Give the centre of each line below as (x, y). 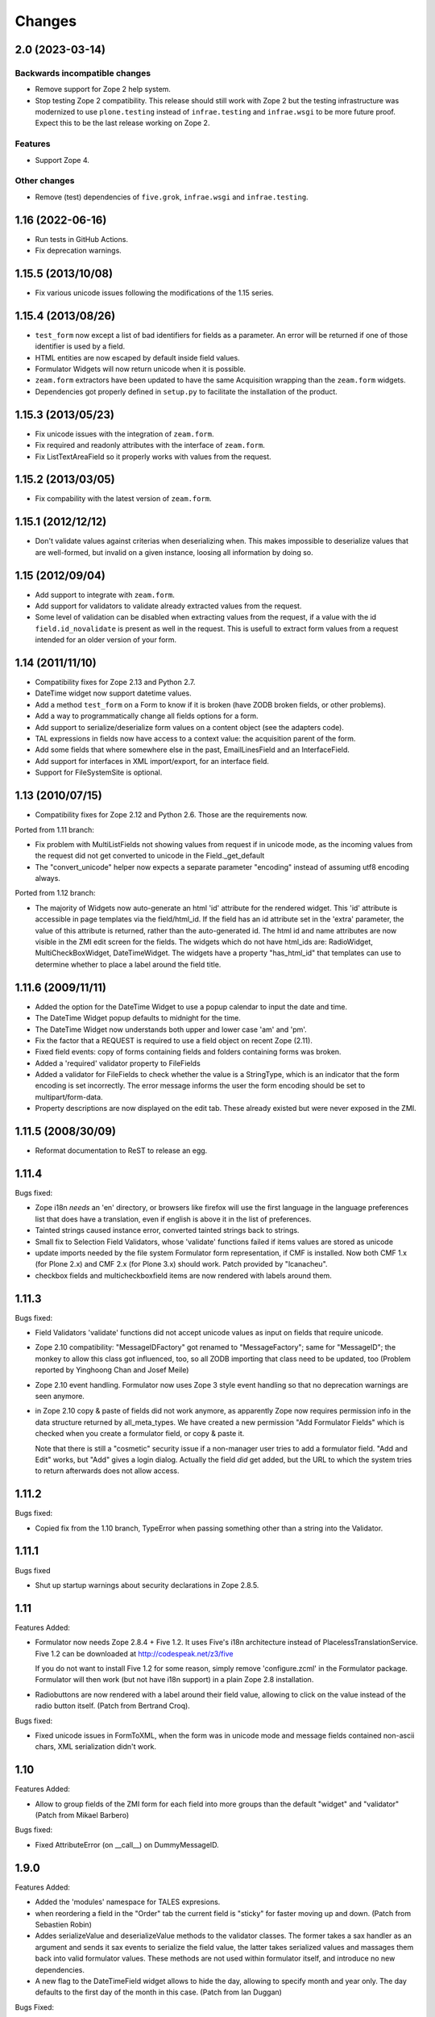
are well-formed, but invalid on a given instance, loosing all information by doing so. (174, 552)
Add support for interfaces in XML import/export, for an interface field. (152, 761)
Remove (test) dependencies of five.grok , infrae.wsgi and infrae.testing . (172, 197)
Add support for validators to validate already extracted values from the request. (168, 606)
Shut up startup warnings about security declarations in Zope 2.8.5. (147, 1585)
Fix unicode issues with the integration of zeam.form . (124, 434)
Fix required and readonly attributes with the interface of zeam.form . (150, 445)
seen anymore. (60, 1397)
